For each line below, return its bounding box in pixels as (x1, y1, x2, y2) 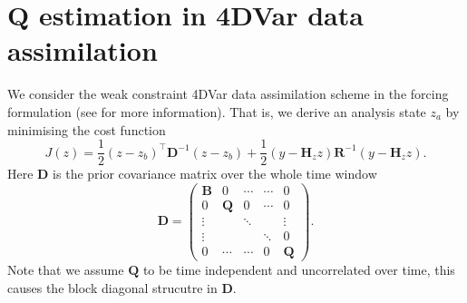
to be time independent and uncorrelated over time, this (142, 259, 455, 279)
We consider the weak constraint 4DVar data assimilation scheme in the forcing (7, 84, 449, 103)
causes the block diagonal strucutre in (7, 278, 218, 297)
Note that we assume (7, 259, 124, 279)
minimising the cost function (7, 120, 166, 139)
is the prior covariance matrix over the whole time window (53, 164, 377, 183)
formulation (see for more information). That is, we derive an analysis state (7, 102, 426, 121)
